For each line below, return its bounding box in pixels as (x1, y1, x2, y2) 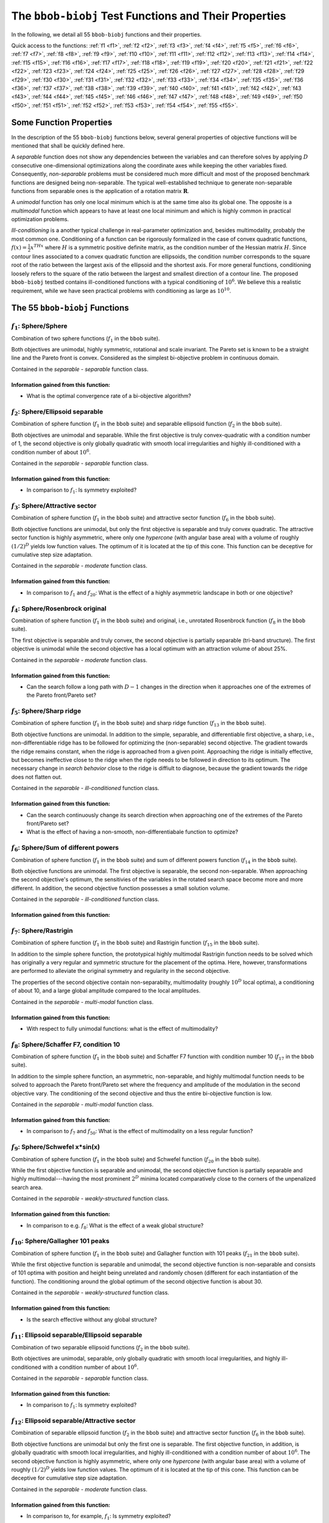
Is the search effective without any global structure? (26, 1316, 157, 1323)
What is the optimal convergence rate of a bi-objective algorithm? (26, 392, 191, 400)
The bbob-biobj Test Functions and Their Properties (11, 9, 286, 23)
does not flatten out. (11, 773, 62, 780)
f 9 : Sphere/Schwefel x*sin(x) (11, 1143, 101, 1153)
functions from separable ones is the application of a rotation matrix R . (11, 187, 189, 194)
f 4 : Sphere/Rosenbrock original (11, 604, 107, 613)
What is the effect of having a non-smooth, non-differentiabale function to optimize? (26, 829, 239, 836)
